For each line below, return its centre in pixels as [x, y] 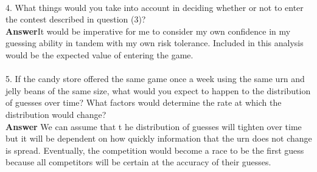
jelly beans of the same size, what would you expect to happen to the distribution [158, 90]
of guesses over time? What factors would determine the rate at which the [144, 102]
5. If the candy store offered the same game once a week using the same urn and [155, 79]
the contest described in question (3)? [76, 19]
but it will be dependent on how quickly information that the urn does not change [159, 138]
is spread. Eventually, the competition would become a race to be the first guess [155, 150]
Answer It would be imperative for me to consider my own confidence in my [148, 31]
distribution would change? [56, 114]
